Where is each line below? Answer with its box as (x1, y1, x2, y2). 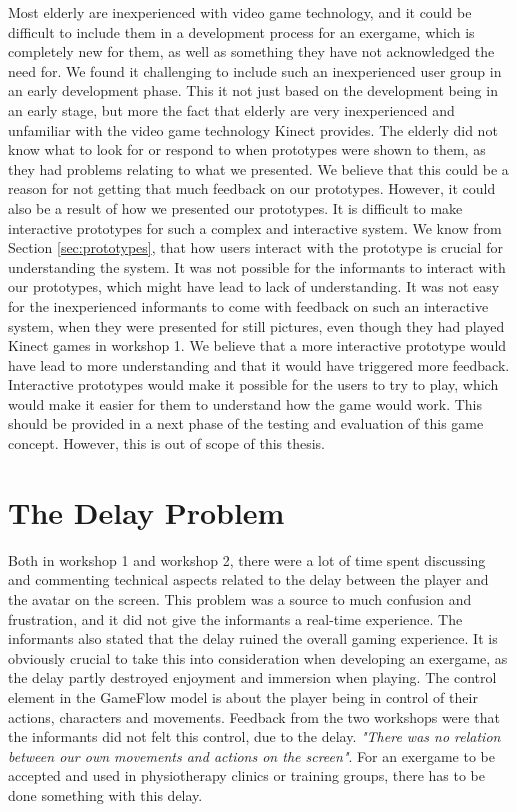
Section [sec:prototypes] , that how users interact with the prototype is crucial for (8, 237, 503, 258)
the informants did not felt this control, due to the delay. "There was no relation (8, 726, 501, 747)
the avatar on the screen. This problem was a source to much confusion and (8, 588, 472, 609)
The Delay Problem (8, 491, 285, 532)
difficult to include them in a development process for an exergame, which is (8, 21, 475, 42)
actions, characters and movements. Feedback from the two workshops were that (8, 706, 500, 727)
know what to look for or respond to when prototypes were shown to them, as (8, 139, 486, 160)
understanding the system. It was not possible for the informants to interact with (8, 256, 506, 277)
